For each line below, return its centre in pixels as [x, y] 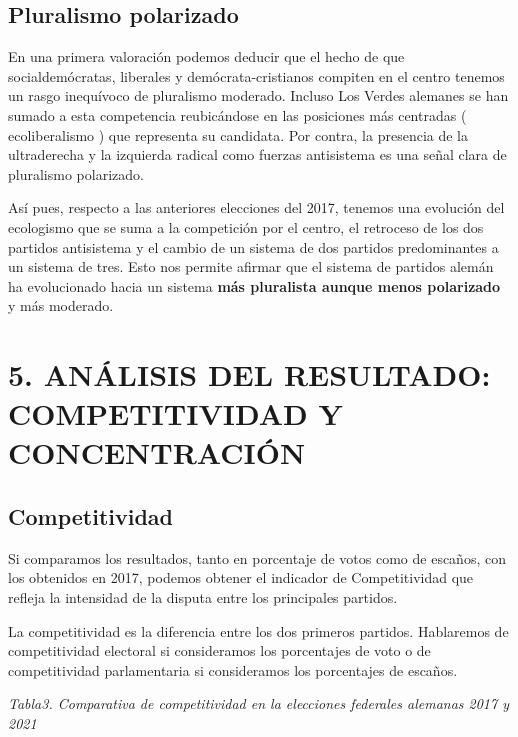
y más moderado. [61, 305]
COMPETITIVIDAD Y [175, 413]
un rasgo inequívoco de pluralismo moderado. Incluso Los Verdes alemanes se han [258, 95]
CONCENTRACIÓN [157, 452]
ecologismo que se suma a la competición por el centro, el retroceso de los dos [246, 226]
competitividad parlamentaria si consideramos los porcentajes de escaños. [233, 669]
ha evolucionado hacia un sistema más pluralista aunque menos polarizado [254, 285]
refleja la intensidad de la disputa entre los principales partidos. [203, 597]
